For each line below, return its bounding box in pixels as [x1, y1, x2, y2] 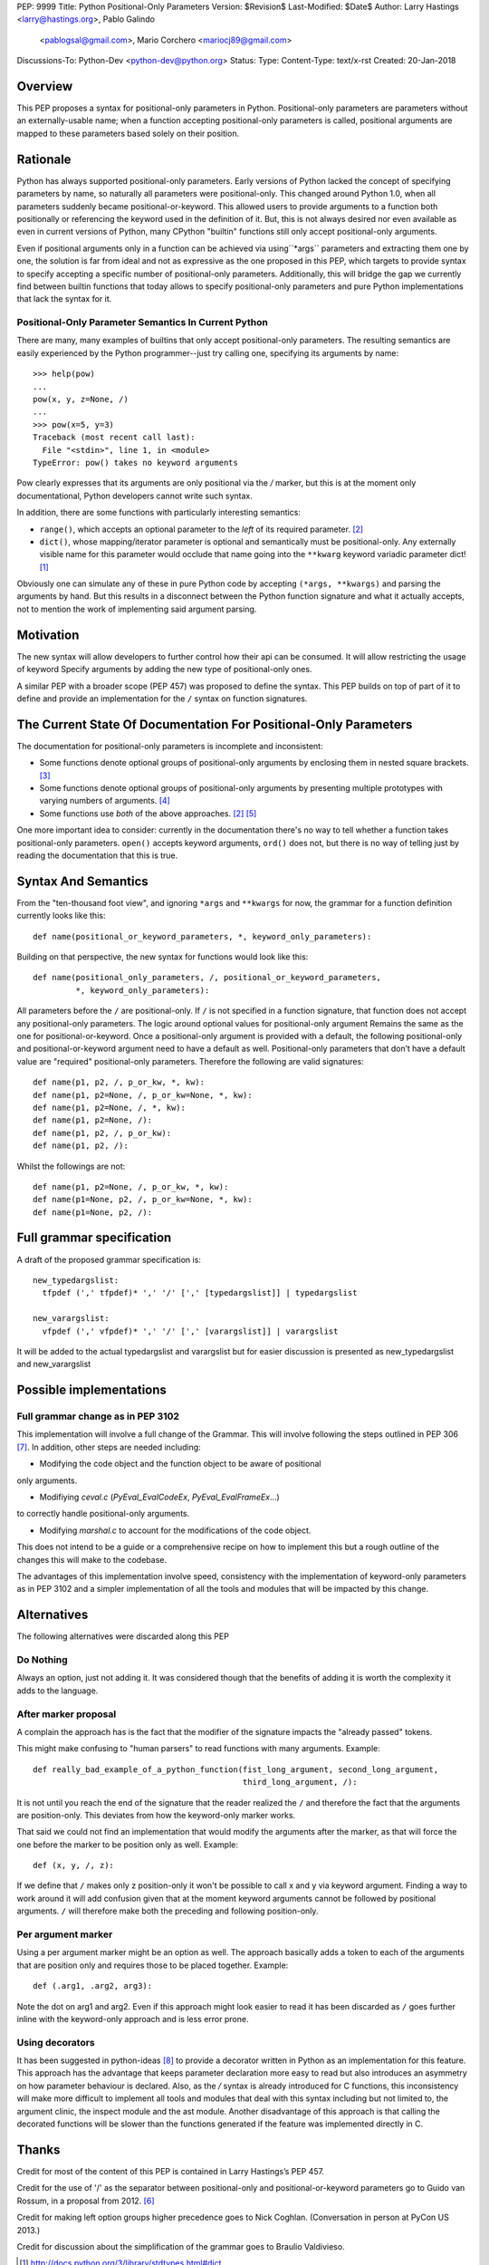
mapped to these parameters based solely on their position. [16, 128, 240, 139]
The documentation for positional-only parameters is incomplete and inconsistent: [16, 740, 323, 751]
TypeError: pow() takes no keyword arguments [33, 458, 239, 467]
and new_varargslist [16, 1359, 91, 1370]
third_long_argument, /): [242, 1777, 358, 1788]
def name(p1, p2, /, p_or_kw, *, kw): [33, 1077, 206, 1087]
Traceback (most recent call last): [33, 432, 196, 443]
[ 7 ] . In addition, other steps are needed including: [16, 1441, 201, 1452]
